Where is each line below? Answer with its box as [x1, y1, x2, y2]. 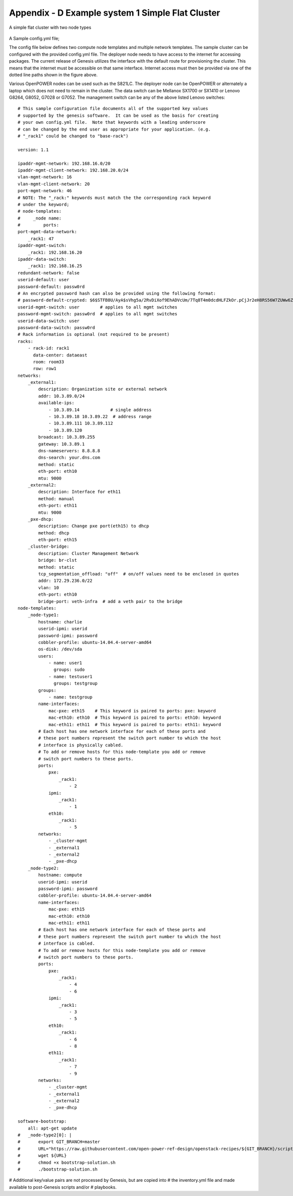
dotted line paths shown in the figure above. [9, 71, 98, 78]
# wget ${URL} [18, 1153, 67, 1158]
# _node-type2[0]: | [18, 1132, 72, 1138]
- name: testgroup [48, 694, 93, 700]
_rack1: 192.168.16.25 [27, 263, 83, 269]
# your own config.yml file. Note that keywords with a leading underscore [18, 120, 206, 125]
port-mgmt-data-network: [18, 229, 77, 235]
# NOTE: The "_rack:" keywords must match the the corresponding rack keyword [18, 195, 211, 200]
